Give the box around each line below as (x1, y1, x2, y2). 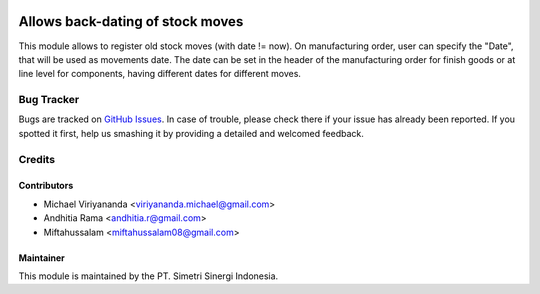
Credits (18, 152, 55, 166)
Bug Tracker (18, 93, 80, 107)
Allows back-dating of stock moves (18, 13, 244, 30)
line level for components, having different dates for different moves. (18, 68, 302, 80)
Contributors (18, 180, 74, 192)
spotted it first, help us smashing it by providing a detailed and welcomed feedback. (18, 127, 364, 139)
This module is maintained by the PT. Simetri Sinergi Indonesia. (18, 270, 279, 282)
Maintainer (18, 251, 65, 264)
